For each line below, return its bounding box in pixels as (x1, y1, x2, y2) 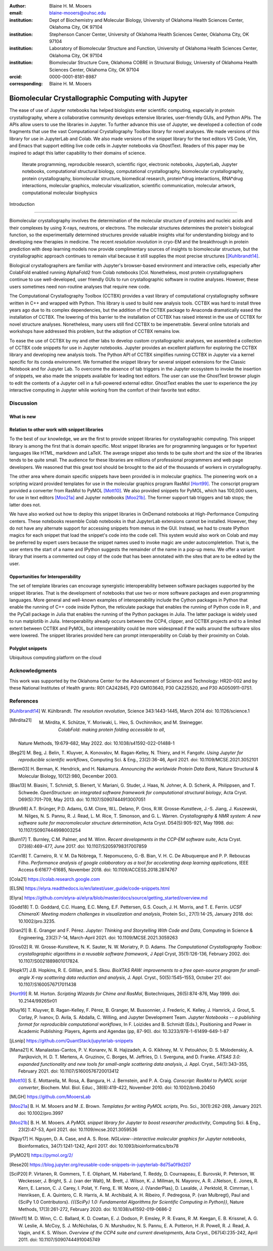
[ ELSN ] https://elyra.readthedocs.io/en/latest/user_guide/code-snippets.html (9, 885, 170, 891)
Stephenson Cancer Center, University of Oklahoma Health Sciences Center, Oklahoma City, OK (49, 31, 249, 37)
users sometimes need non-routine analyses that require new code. (9, 283, 151, 289)
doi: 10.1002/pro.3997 (18, 1110, 63, 1116)
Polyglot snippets (9, 645, 48, 651)
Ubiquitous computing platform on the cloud (9, 655, 102, 661)
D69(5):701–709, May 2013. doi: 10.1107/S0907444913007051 (18, 796, 146, 802)
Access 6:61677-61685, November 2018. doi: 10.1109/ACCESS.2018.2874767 (18, 867, 177, 873)
